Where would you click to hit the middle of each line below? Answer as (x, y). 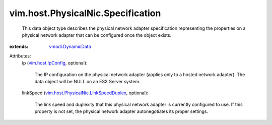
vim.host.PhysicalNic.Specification (85, 13)
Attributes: (20, 56)
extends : (19, 47)
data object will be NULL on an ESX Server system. (87, 81)
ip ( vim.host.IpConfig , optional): (55, 63)
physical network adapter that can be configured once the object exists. (97, 35)
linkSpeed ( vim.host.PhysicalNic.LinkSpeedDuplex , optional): (85, 93)
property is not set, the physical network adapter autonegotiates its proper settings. (121, 111)
